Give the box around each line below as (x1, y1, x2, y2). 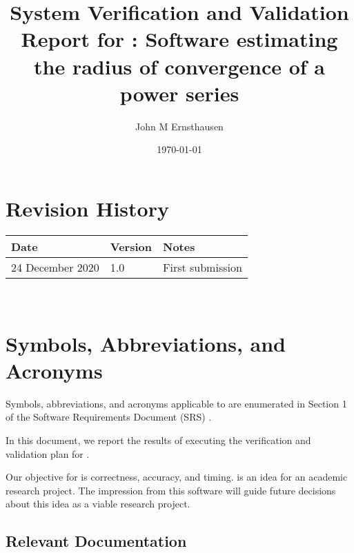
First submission (162, 259, 242, 275)
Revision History (6, 194, 169, 222)
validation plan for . (6, 446, 90, 461)
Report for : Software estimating (21, 25, 338, 53)
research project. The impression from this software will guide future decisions (6, 483, 336, 497)
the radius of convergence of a (34, 52, 325, 80)
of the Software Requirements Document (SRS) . (6, 410, 212, 424)
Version (110, 238, 152, 254)
